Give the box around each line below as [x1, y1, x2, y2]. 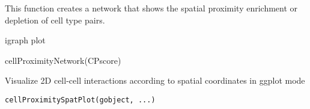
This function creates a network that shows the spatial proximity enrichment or [5, 2, 298, 14]
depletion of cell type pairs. [5, 13, 105, 26]
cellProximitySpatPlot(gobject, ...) [5, 95, 156, 104]
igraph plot [5, 34, 46, 46]
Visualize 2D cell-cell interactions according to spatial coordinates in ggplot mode [5, 74, 305, 87]
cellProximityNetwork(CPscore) [5, 54, 121, 66]
